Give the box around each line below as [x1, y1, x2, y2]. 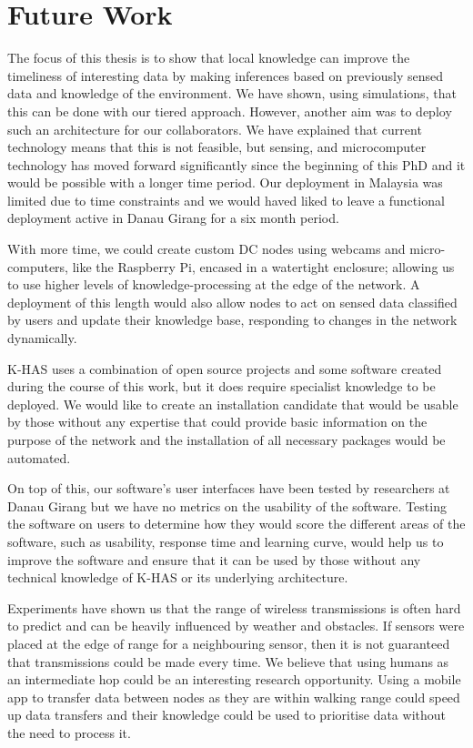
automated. [7, 448, 71, 467]
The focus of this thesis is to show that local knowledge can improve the [7, 48, 410, 67]
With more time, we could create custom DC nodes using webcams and [7, 239, 406, 258]
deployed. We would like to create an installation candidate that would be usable [7, 394, 458, 413]
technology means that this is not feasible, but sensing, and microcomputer [7, 137, 427, 157]
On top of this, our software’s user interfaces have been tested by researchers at [7, 479, 450, 498]
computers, [7, 257, 69, 276]
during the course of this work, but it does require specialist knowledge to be [7, 377, 436, 396]
